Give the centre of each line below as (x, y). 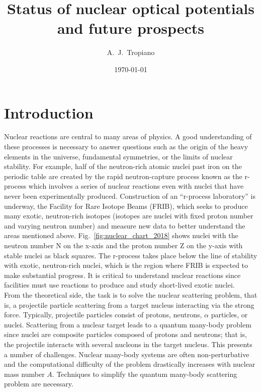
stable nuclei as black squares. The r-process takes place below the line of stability (131, 255)
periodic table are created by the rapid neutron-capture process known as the (123, 176)
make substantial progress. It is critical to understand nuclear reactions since (122, 275)
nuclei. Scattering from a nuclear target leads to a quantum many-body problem (128, 324)
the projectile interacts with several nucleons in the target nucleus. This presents (128, 344)
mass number (24, 374)
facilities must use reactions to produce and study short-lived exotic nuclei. (119, 285)
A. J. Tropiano (131, 52)
